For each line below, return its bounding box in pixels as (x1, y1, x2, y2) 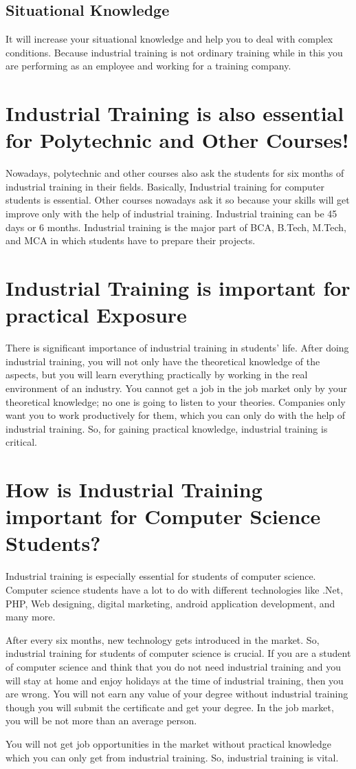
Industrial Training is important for (5, 274, 351, 302)
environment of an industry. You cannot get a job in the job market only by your (5, 380, 347, 395)
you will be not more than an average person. (5, 713, 197, 728)
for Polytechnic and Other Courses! (5, 126, 349, 154)
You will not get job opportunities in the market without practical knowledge (5, 736, 331, 750)
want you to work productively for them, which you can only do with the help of (5, 408, 346, 422)
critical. (5, 435, 37, 449)
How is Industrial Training (5, 475, 263, 503)
